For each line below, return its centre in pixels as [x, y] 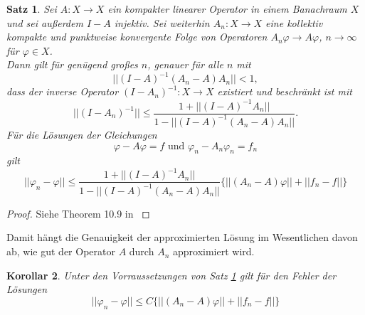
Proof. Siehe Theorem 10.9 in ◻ [78, 213]
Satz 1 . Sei [32, 9]
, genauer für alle [185, 64]
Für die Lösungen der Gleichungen [82, 134]
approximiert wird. [213, 251]
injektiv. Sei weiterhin [162, 22]
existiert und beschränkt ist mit [285, 91]
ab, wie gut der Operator [61, 251]
